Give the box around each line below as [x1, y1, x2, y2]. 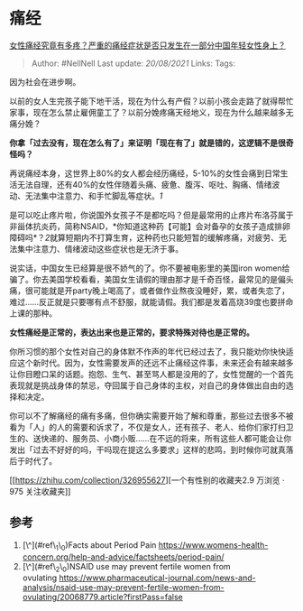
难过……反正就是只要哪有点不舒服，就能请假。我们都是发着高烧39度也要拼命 [9, 296, 294, 307]
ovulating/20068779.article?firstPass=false [22, 592, 183, 603]
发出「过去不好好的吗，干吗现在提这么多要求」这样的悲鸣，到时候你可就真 [9, 444, 286, 455]
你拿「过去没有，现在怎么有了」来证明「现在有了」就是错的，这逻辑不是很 [9, 137, 286, 148]
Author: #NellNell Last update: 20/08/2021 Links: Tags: [31, 58, 236, 69]
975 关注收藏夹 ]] [9, 486, 71, 496]
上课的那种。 [9, 308, 57, 319]
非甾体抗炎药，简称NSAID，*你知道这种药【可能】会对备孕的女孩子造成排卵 [9, 220, 291, 231]
